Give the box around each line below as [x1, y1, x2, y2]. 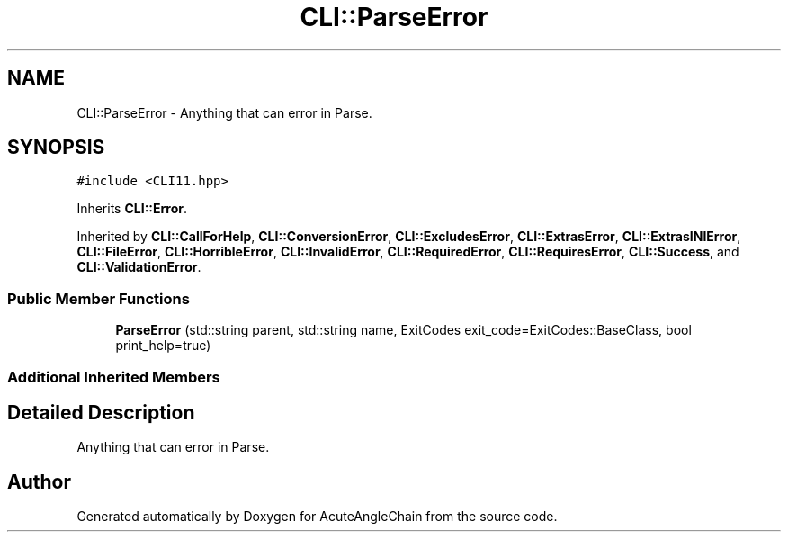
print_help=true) [115, 337, 211, 354]
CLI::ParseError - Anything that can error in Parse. [76, 104, 372, 121]
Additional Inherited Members [7, 367, 220, 386]
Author [7, 470, 71, 493]
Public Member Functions [7, 289, 190, 308]
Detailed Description [7, 400, 195, 424]
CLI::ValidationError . [76, 259, 201, 275]
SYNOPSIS [7, 136, 105, 159]
